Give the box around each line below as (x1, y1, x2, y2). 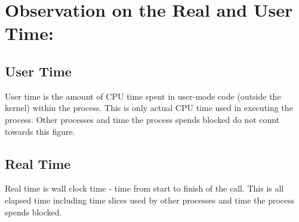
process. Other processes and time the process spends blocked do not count (5, 113, 280, 125)
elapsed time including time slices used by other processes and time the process (5, 193, 295, 206)
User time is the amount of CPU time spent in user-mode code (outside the (5, 90, 281, 102)
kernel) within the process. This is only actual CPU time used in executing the (5, 101, 293, 114)
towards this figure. (5, 125, 75, 137)
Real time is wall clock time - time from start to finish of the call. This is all (5, 182, 284, 195)
